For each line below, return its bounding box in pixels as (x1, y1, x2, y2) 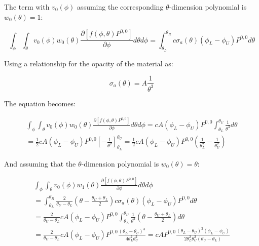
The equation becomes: (4, 98, 76, 108)
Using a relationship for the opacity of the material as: (4, 58, 173, 68)
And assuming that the (4, 158, 76, 169)
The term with (4, 2, 50, 12)
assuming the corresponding (77, 2, 164, 12)
